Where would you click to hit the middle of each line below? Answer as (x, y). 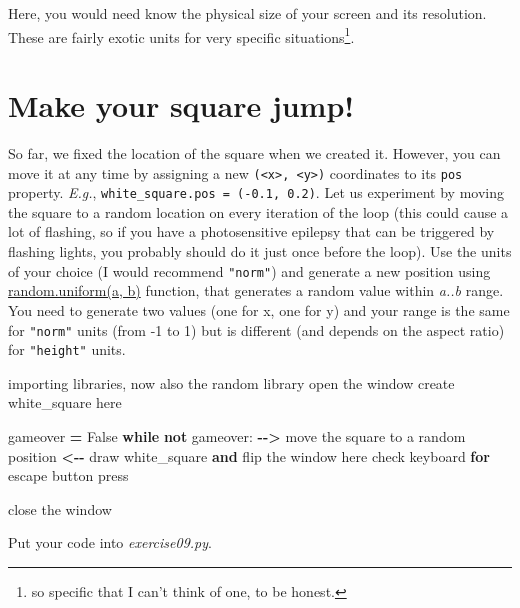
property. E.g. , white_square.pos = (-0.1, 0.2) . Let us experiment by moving (256, 192)
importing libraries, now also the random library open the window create (231, 382)
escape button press (68, 475)
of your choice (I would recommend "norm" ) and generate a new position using (249, 270)
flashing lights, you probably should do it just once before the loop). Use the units (260, 251)
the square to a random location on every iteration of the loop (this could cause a (258, 211)
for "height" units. (67, 349)
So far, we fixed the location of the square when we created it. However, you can (254, 152)
